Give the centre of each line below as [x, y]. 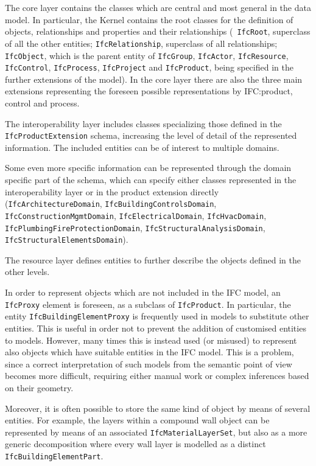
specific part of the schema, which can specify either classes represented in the [151, 180]
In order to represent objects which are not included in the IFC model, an [143, 292]
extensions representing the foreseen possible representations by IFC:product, [149, 91]
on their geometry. [39, 387]
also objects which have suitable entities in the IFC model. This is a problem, [149, 352]
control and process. [42, 103]
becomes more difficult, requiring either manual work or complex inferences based [157, 376]
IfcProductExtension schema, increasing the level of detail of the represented [151, 135]
